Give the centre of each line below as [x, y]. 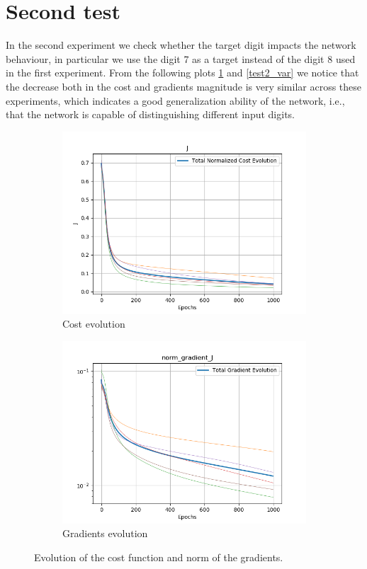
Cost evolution [94, 324]
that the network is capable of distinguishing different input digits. [150, 114]
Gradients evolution [105, 533]
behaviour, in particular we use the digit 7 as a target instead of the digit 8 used [181, 58]
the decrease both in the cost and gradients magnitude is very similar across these [184, 86]
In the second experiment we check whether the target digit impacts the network [181, 45]
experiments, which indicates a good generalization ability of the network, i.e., [175, 100]
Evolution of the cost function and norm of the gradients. [159, 557]
